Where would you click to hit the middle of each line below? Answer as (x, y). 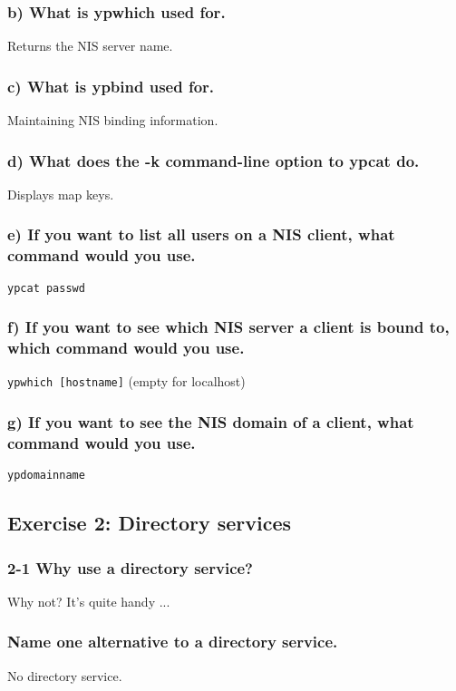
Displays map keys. (61, 194)
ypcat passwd (46, 288)
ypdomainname (46, 476)
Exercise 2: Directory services (150, 523)
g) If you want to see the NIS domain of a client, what (211, 421)
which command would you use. (126, 348)
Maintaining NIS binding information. (113, 120)
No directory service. (65, 675)
